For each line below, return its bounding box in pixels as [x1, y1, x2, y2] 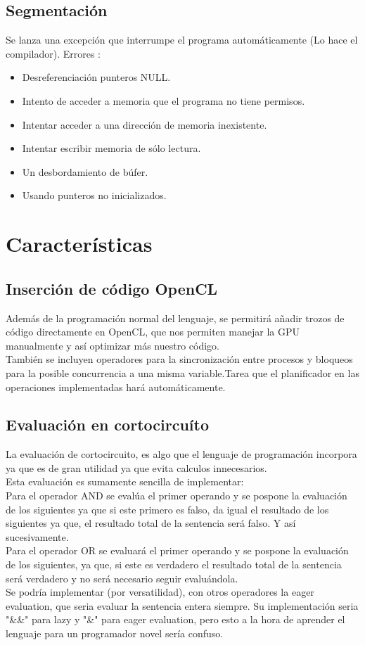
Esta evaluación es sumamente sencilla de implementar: [6, 474, 244, 489]
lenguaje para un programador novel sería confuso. [6, 626, 224, 641]
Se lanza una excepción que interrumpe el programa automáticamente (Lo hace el [6, 32, 358, 47]
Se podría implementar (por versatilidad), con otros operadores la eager [6, 585, 314, 599]
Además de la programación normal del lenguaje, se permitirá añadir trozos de [6, 310, 345, 325]
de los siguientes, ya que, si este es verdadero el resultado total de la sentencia [6, 557, 342, 572]
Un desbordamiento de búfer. [22, 164, 148, 179]
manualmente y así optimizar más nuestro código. [6, 338, 220, 352]
